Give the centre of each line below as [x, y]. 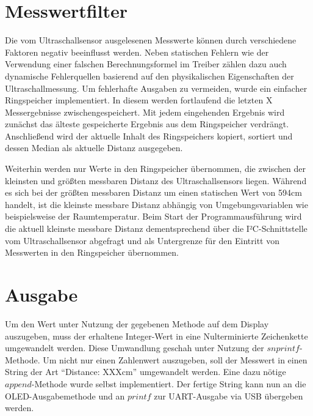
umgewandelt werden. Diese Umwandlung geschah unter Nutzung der [135, 348]
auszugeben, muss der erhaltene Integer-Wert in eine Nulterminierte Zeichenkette [156, 336]
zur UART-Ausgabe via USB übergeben [228, 396]
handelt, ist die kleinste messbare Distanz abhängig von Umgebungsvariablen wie [156, 204]
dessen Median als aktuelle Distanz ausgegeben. [94, 148]
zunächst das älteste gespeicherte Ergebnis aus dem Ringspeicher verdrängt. [147, 124]
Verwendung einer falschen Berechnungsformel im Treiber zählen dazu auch [146, 64]
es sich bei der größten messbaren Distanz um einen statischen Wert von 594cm [153, 192]
